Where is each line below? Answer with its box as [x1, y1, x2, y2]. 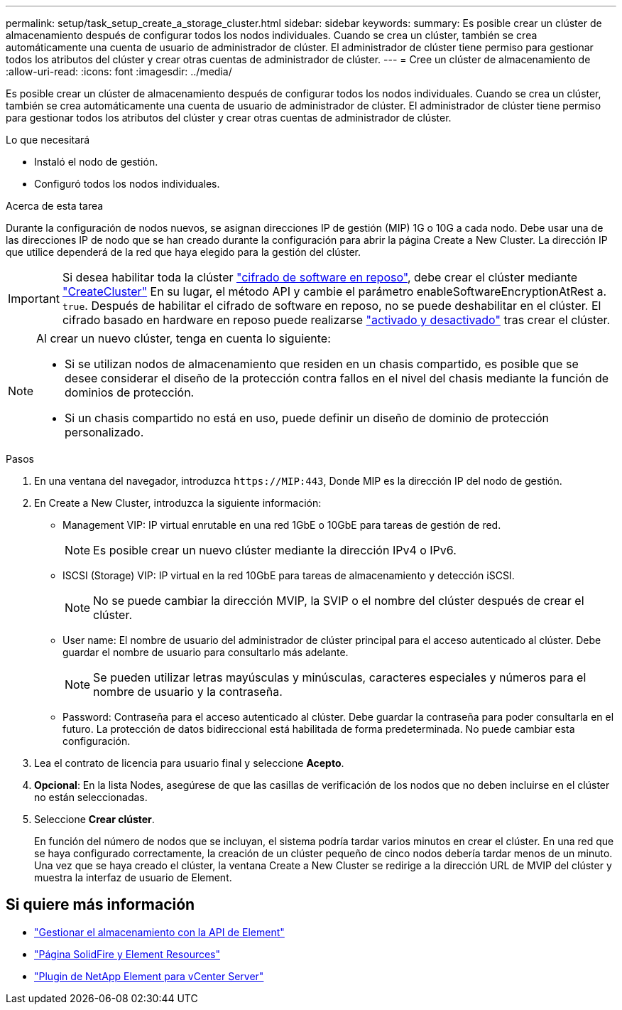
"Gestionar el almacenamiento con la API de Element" [34, 925, 285, 938]
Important [8, 291, 60, 306]
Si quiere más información [6, 896, 195, 914]
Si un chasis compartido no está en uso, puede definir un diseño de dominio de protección [65, 411, 550, 425]
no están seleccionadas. [34, 791, 148, 803]
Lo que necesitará [6, 134, 90, 146]
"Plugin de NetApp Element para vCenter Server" [34, 969, 264, 982]
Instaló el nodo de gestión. [34, 156, 158, 168]
